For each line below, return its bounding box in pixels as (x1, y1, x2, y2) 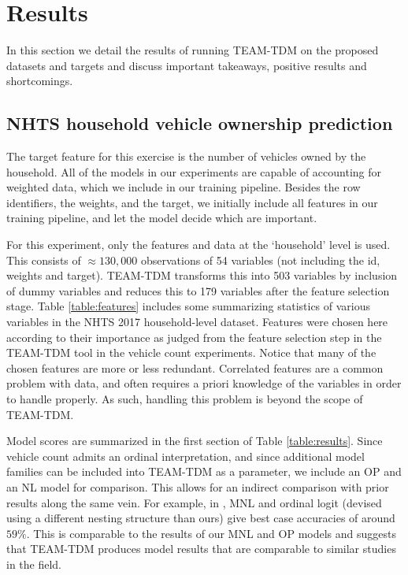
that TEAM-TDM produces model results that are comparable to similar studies (6, 540, 396, 557)
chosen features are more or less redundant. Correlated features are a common (6, 359, 384, 376)
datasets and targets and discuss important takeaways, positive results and (6, 57, 367, 73)
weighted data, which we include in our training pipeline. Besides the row (6, 179, 361, 195)
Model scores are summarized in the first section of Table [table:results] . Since (6, 432, 383, 449)
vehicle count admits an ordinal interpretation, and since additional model (6, 447, 365, 464)
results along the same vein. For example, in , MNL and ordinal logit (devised (6, 494, 382, 510)
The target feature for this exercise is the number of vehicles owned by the (6, 148, 366, 165)
